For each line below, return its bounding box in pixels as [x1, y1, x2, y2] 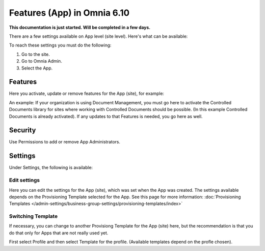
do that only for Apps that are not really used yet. [9, 230, 108, 236]
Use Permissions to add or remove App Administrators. [9, 139, 120, 145]
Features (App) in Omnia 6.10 [9, 7, 130, 18]
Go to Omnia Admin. [21, 58, 62, 64]
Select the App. [21, 65, 53, 71]
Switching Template [9, 213, 58, 220]
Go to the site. [21, 51, 50, 57]
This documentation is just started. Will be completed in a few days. [9, 24, 151, 30]
